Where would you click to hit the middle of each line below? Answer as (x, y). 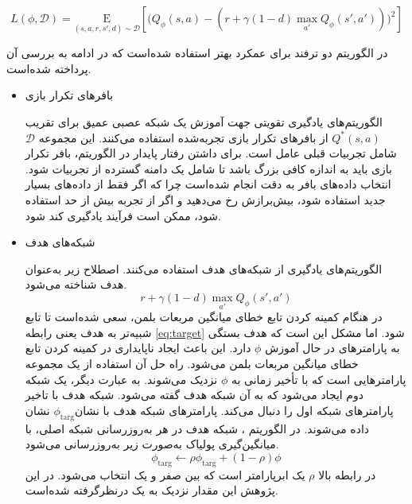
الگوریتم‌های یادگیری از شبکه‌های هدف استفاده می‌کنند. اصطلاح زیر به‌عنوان (204, 268)
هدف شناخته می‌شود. (76, 284)
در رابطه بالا (347, 474)
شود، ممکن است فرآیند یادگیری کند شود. (123, 215)
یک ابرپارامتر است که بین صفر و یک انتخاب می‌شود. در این (165, 474)
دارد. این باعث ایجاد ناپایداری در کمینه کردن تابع (138, 348)
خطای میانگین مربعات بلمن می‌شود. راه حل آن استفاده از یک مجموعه (192, 363)
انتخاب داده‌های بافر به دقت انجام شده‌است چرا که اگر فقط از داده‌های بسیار (208, 184)
